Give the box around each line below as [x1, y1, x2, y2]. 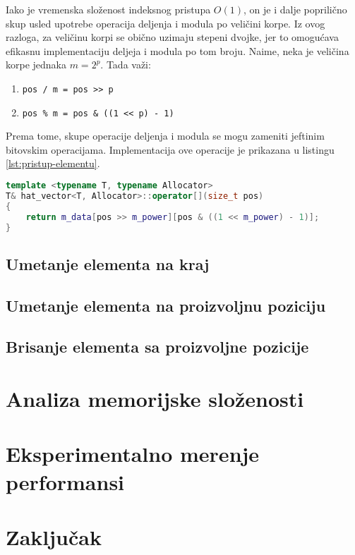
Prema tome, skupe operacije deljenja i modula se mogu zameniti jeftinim [6, 128, 325, 143]
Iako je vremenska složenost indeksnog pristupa [6, 2, 211, 16]
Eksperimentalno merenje [6, 439, 260, 468]
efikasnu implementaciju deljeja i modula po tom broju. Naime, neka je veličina [6, 43, 349, 58]
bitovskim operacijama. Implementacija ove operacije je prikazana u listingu [6, 142, 335, 157]
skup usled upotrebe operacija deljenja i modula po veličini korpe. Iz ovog [6, 16, 325, 30]
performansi [6, 467, 125, 496]
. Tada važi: [100, 57, 151, 72]
